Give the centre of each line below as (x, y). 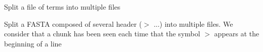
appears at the (237, 34)
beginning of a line (33, 43)
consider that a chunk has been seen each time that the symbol (102, 34)
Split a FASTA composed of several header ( (73, 23)
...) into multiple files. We (193, 23)
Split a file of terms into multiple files (62, 7)
